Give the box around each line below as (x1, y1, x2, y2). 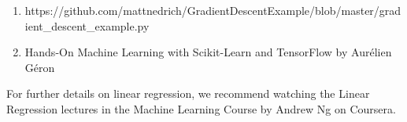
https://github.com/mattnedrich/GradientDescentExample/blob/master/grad (24, 2, 401, 18)
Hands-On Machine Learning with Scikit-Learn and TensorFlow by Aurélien (24, 44, 392, 60)
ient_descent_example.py (24, 17, 150, 34)
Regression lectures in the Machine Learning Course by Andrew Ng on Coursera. (6, 100, 396, 117)
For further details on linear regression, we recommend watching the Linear (6, 85, 370, 102)
